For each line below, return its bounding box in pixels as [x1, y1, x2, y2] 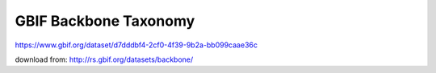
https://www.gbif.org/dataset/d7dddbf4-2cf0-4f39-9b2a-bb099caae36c [15, 40, 258, 50]
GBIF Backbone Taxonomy [15, 12, 195, 30]
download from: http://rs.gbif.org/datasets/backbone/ [15, 55, 194, 64]
